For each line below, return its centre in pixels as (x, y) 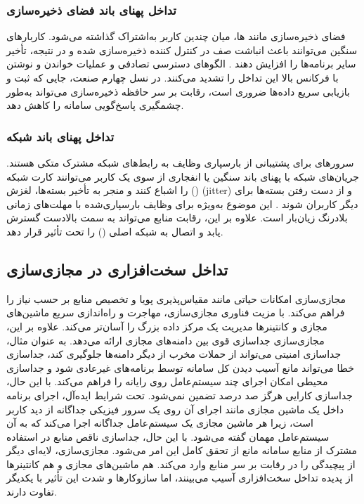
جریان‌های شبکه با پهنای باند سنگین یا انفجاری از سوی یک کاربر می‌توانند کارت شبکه (183, 176)
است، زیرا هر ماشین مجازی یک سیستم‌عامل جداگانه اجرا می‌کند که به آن (160, 423)
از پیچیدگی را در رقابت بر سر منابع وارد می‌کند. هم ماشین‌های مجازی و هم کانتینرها (181, 464)
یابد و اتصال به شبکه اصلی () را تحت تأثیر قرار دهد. (115, 231)
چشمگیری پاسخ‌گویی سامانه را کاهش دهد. (95, 105)
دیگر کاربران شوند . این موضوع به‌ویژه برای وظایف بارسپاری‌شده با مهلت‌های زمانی (182, 203)
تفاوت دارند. (32, 492)
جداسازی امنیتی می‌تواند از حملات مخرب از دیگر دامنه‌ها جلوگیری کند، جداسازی (174, 354)
